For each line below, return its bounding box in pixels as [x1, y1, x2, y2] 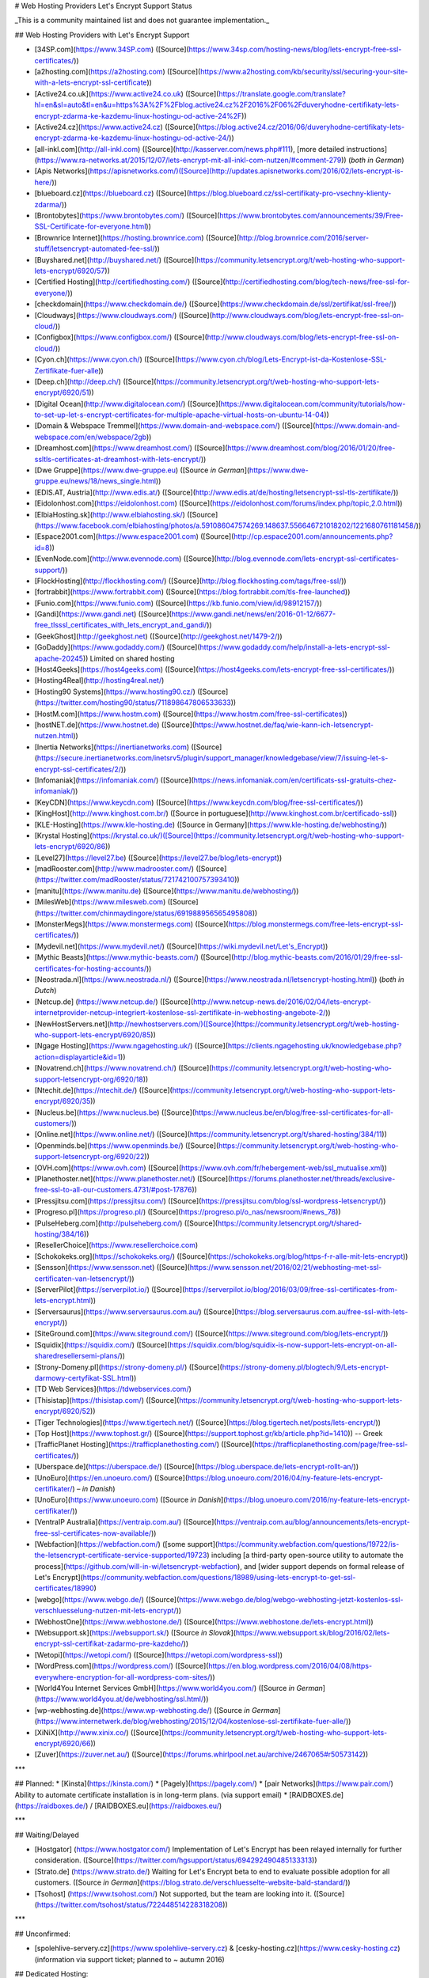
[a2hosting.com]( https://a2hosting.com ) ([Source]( [34, 66, 201, 76]
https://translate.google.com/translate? [218, 89, 346, 98]
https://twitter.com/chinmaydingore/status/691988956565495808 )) [36, 908, 258, 918]
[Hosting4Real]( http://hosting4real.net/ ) [34, 676, 165, 685]
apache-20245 [34, 654, 83, 663]
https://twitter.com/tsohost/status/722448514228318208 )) [36, 1900, 229, 1910]
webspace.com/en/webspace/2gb [34, 432, 146, 441]
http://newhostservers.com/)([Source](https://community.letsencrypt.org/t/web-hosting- [109, 1019, 400, 1029]
